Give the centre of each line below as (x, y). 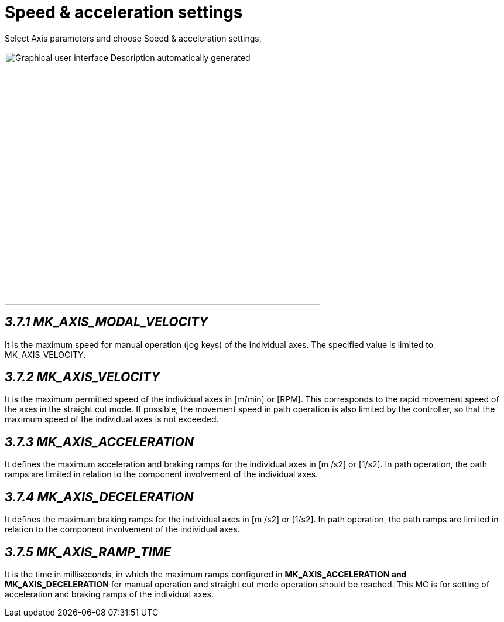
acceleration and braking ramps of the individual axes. (109, 594)
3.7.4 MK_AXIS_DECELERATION (99, 497)
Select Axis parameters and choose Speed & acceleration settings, (133, 38)
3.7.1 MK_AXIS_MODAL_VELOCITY (107, 322)
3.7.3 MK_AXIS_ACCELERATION (99, 442)
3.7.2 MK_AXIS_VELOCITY (83, 377)
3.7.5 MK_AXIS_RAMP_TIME (88, 552)
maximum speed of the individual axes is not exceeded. (112, 419)
